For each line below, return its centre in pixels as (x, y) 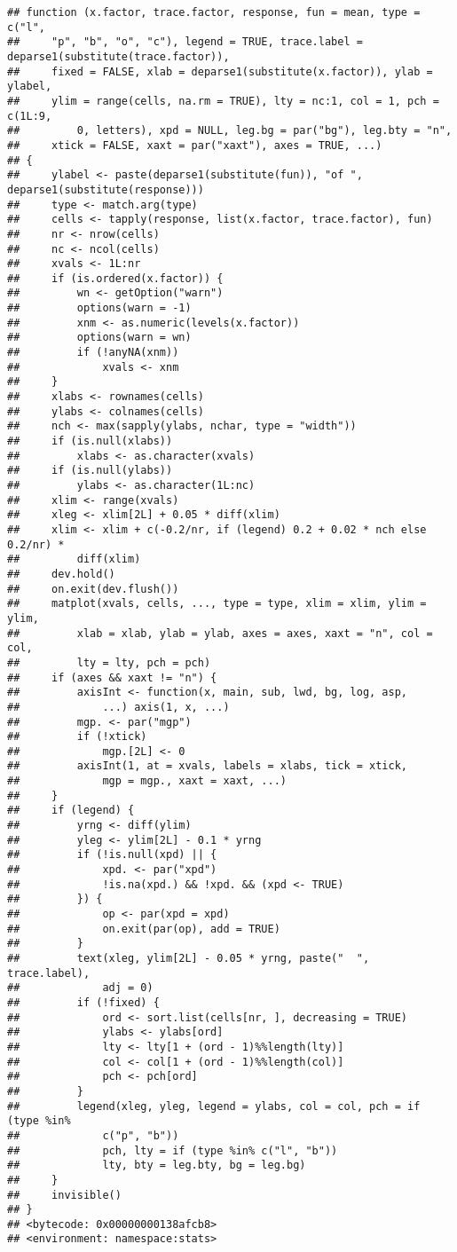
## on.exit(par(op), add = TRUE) (144, 929)
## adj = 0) (80, 988)
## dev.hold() (61, 574)
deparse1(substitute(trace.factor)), (118, 56)
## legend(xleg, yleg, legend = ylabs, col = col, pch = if (214, 1106)
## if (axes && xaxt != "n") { (112, 677)
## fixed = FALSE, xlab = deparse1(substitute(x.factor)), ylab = (220, 71)
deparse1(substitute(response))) (106, 189)
